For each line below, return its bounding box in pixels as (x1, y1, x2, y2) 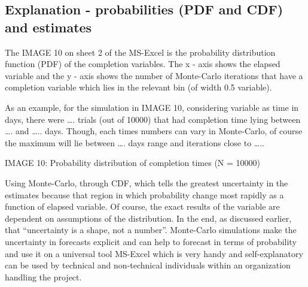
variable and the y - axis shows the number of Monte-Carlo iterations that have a (5, 69, 303, 81)
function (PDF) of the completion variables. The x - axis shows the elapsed (5, 58, 280, 70)
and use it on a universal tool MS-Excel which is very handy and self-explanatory (5, 247, 303, 259)
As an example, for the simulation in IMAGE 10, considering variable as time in (5, 101, 299, 113)
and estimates (5, 17, 92, 36)
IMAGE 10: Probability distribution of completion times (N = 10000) (5, 156, 260, 169)
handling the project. (5, 270, 82, 283)
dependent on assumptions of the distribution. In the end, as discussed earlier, (5, 212, 292, 224)
